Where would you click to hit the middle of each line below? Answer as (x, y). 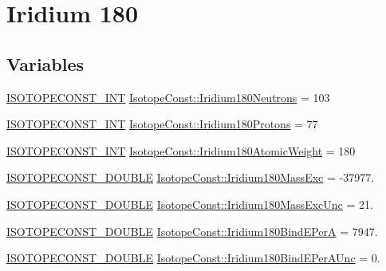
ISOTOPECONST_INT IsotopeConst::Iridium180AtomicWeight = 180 (181, 150)
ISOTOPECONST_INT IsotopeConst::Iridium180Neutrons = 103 (168, 97)
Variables (45, 63)
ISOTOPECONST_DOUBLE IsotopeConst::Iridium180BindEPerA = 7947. (192, 231)
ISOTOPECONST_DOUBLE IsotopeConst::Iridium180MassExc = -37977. (191, 177)
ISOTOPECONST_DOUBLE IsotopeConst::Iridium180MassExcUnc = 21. (190, 204)
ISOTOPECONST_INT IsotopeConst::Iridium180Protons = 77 (162, 124)
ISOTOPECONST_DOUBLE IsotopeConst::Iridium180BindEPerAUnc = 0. (193, 258)
